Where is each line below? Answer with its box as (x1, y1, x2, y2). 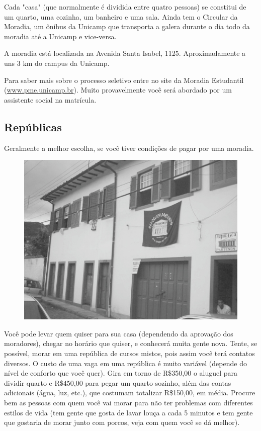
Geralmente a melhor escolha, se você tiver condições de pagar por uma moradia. (4, 142, 254, 153)
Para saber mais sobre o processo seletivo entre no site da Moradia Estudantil (4, 74, 244, 85)
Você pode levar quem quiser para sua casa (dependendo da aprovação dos (4, 328, 233, 338)
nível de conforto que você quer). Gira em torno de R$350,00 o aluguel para (4, 368, 238, 378)
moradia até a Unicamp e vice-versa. (4, 31, 117, 41)
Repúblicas (4, 119, 62, 134)
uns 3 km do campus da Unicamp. (4, 57, 110, 68)
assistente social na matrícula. (4, 94, 97, 105)
